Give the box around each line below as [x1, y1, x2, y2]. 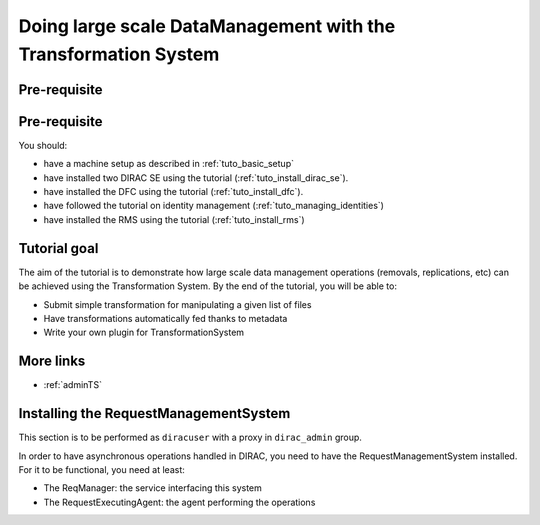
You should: [18, 139, 68, 151]
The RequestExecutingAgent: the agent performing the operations [43, 496, 316, 508]
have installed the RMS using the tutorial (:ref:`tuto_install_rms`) [43, 213, 305, 225]
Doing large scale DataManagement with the [18, 15, 396, 37]
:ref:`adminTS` [43, 379, 102, 391]
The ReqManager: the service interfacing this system [43, 482, 262, 494]
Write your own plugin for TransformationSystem [43, 326, 245, 339]
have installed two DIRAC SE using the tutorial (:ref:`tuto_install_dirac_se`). [43, 171, 349, 184]
